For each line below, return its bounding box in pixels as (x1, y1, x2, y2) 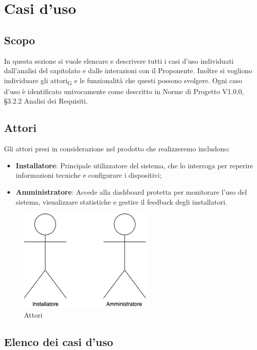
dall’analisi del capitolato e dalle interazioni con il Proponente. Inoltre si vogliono (4, 65, 253, 76)
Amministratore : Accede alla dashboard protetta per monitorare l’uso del (15, 187, 247, 197)
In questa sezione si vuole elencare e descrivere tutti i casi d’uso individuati (4, 55, 234, 66)
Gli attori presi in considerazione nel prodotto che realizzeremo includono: (4, 143, 230, 154)
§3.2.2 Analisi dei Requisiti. (4, 96, 88, 106)
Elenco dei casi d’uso (4, 334, 114, 349)
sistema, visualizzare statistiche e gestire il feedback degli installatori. (15, 196, 227, 207)
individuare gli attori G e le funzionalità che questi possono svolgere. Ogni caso (4, 75, 243, 87)
